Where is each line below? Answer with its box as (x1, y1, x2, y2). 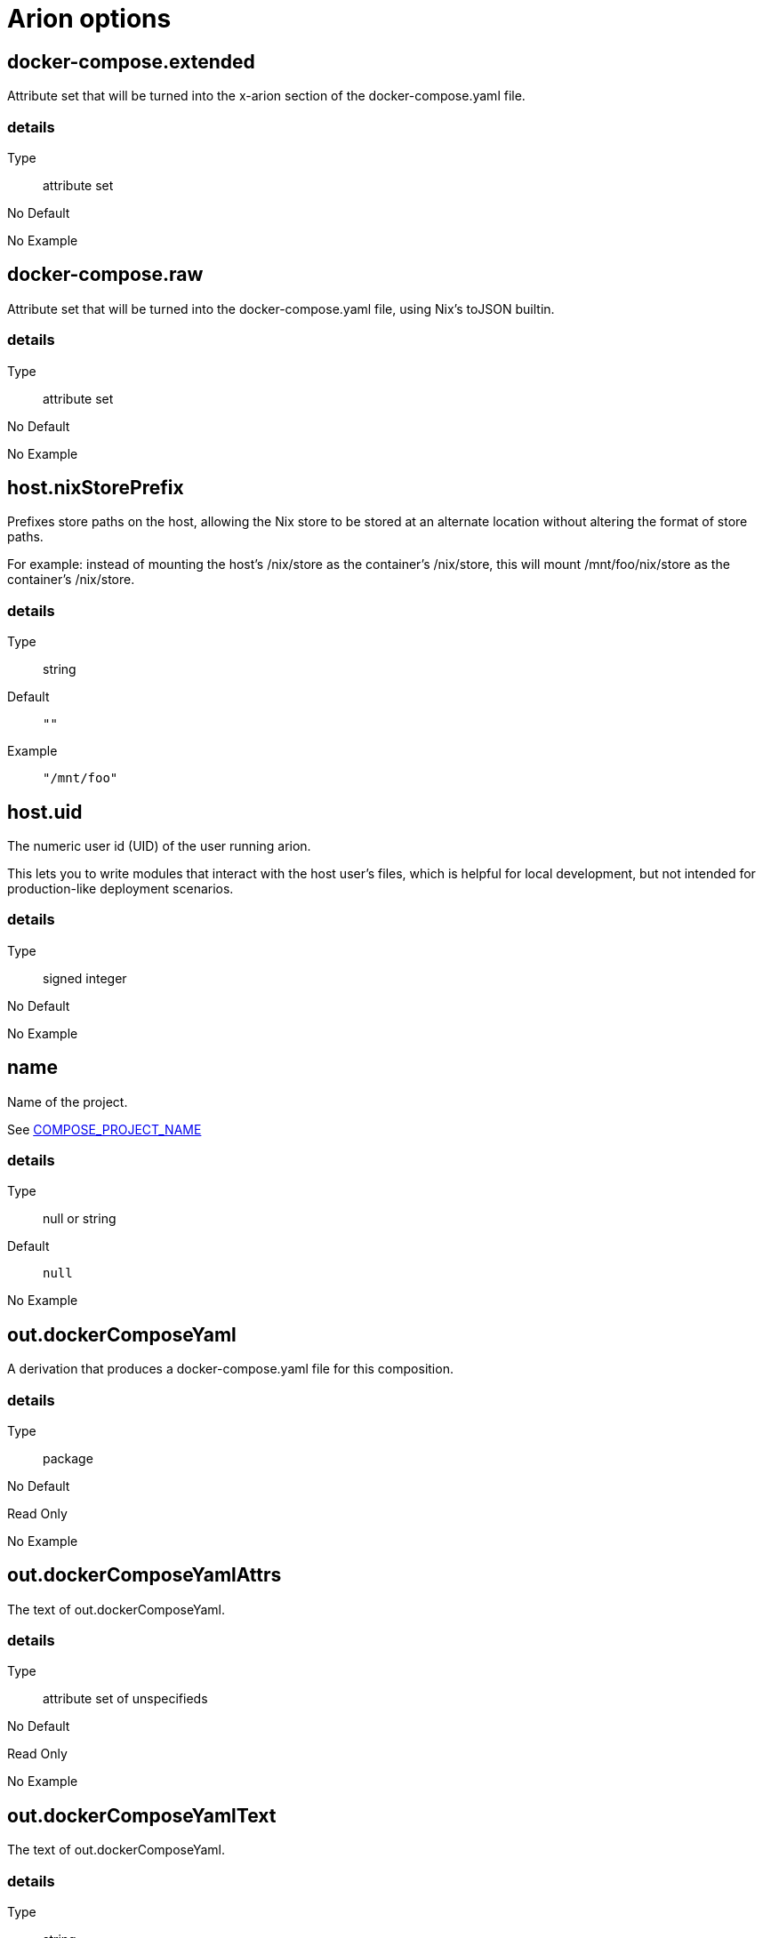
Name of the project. (7, 1093, 128, 1109)
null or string (43, 1211, 116, 1227)
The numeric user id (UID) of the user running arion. (7, 837, 311, 853)
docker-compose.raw (7, 263, 204, 286)
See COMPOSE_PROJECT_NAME (7, 1121, 202, 1137)
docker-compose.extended (7, 50, 255, 73)
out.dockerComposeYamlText (7, 1804, 277, 1827)
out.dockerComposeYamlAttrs (7, 1564, 282, 1587)
